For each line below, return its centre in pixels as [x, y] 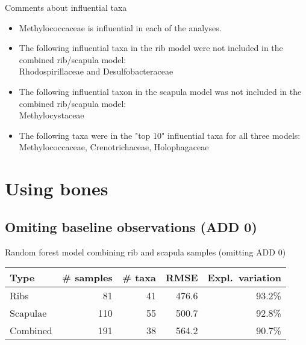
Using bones [57, 188]
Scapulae [28, 313]
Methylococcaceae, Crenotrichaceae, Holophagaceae [114, 147]
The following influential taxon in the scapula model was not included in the [160, 91]
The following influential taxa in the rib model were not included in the [151, 48]
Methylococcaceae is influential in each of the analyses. [120, 27]
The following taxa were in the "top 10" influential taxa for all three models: [160, 135]
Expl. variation [244, 278]
